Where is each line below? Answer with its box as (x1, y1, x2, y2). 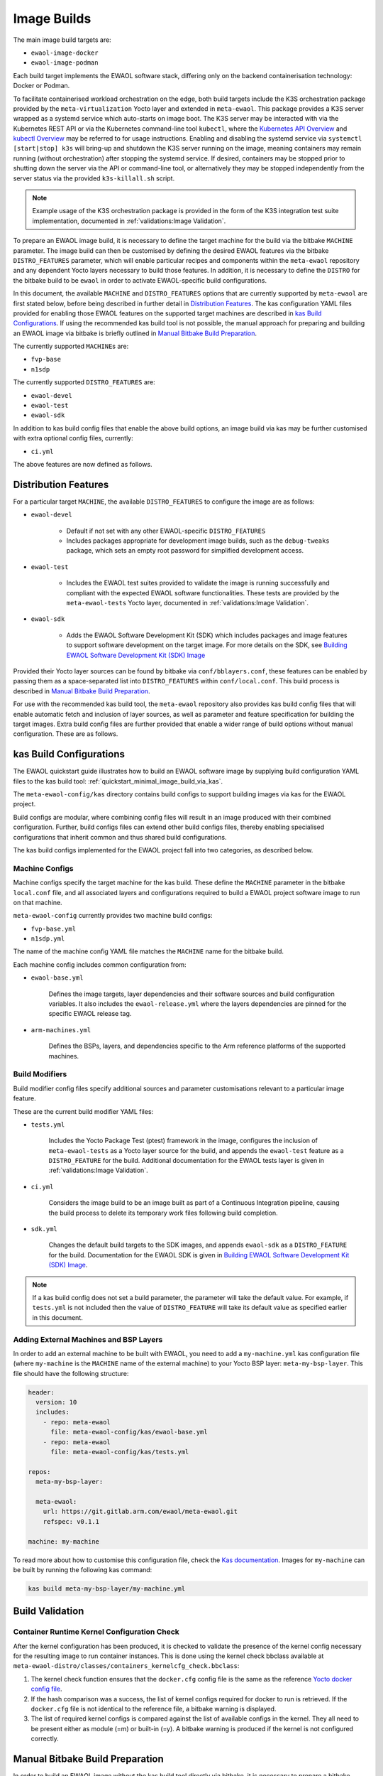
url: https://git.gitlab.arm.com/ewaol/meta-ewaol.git (43, 1507, 238, 1516)
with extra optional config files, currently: (13, 434, 134, 443)
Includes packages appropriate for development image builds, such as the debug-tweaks (66, 536, 330, 545)
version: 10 (35, 1398, 77, 1407)
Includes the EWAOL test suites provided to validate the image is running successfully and (66, 579, 330, 588)
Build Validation (13, 1606, 84, 1618)
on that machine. (13, 898, 63, 906)
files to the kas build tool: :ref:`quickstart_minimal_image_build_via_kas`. (13, 776, 223, 785)
